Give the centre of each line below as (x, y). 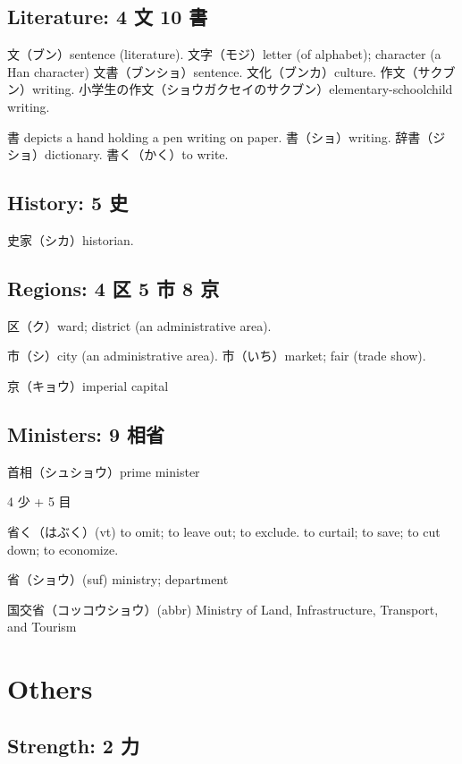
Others (50, 688)
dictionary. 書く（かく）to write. (136, 154)
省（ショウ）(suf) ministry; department (118, 579)
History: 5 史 (68, 203)
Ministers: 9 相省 (86, 433)
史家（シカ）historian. (71, 239)
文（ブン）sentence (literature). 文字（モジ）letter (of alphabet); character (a (224, 54)
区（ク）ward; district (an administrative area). (139, 325)
